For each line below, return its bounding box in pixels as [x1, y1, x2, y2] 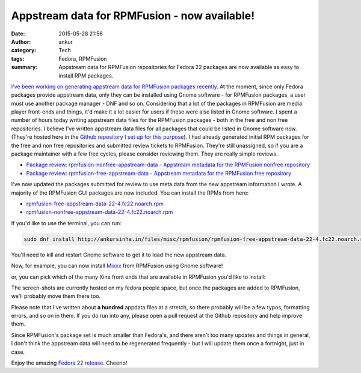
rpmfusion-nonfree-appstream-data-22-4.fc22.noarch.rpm [26, 208, 173, 216]
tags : [11, 55, 25, 62]
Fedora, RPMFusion [58, 55, 108, 62]
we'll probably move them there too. [11, 293, 101, 300]
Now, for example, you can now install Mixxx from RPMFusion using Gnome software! [11, 262, 223, 270]
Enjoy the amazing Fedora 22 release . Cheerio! [11, 359, 128, 366]
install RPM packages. [58, 72, 114, 79]
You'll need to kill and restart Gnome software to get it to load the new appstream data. [11, 251, 227, 258]
